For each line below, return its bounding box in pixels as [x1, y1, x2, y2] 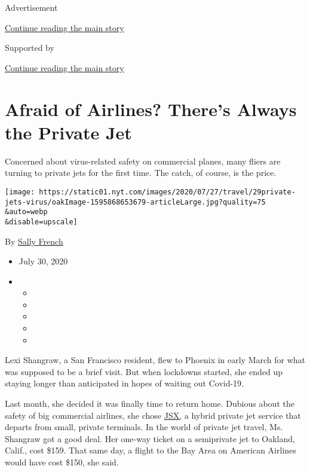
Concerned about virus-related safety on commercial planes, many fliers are [5, 154, 281, 167]
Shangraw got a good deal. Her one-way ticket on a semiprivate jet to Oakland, [5, 432, 295, 444]
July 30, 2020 [19, 255, 68, 267]
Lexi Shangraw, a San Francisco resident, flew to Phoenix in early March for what [5, 354, 306, 366]
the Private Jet [5, 120, 132, 144]
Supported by [5, 41, 54, 54]
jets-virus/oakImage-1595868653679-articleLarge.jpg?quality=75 [5, 197, 266, 206]
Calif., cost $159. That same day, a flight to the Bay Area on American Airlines [5, 444, 296, 456]
